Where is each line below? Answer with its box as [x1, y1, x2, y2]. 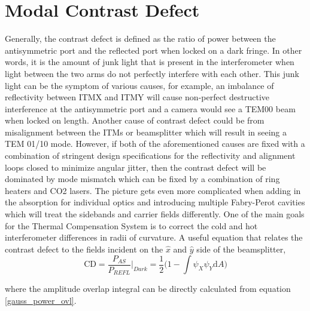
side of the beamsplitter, [196, 242, 286, 255]
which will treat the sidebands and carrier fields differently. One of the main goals [5, 208, 305, 220]
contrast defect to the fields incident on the [5, 242, 163, 255]
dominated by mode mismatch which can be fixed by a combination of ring [5, 173, 280, 185]
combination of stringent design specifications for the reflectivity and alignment [5, 149, 296, 162]
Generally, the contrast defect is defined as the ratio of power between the [5, 32, 276, 45]
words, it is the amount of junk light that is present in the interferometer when [5, 56, 294, 68]
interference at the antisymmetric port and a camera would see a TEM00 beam [5, 102, 296, 115]
